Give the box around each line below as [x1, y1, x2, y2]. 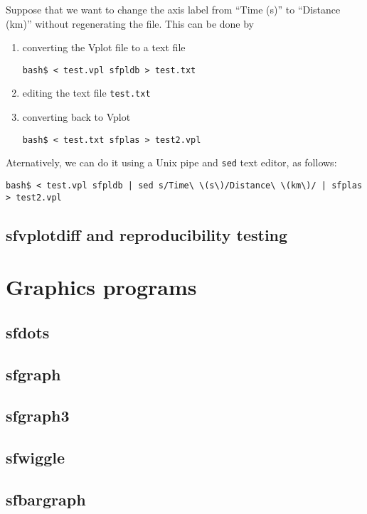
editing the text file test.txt [22, 85, 151, 100]
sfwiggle [6, 446, 65, 469]
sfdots [6, 321, 50, 343]
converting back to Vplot [22, 109, 131, 124]
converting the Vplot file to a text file [22, 40, 186, 55]
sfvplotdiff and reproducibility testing [6, 223, 288, 245]
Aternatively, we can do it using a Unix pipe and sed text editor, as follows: [6, 155, 337, 170]
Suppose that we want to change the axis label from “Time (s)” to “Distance [6, 2, 341, 16]
